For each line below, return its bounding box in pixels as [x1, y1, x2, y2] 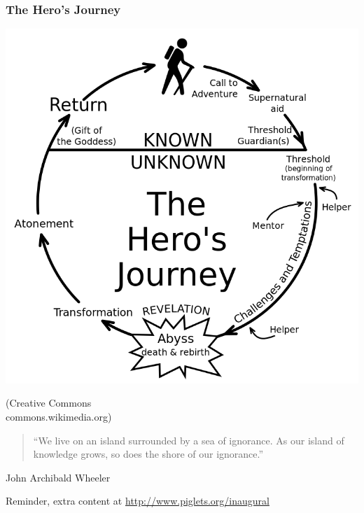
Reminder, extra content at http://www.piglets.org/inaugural [6, 493, 269, 508]
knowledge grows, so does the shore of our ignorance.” [33, 447, 264, 461]
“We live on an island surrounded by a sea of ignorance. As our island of [33, 433, 344, 447]
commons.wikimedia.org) [6, 409, 112, 424]
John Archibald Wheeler [6, 470, 111, 484]
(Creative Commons [6, 395, 92, 410]
